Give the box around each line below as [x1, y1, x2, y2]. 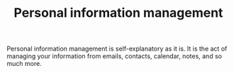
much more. [6, 60, 42, 68]
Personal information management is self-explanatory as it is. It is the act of [6, 44, 228, 53]
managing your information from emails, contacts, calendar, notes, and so [6, 52, 223, 60]
